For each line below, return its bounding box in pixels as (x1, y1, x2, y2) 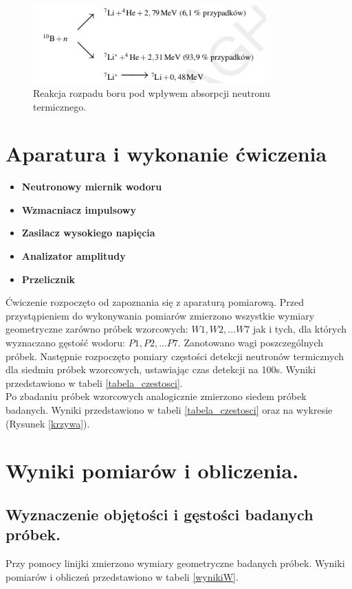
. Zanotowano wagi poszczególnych (177, 335, 324, 349)
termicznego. (33, 99, 87, 113)
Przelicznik (21, 271, 76, 286)
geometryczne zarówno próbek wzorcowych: (5, 322, 188, 336)
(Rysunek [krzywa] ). (5, 416, 90, 430)
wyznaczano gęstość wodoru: (5, 335, 126, 349)
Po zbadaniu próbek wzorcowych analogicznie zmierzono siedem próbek (5, 389, 307, 403)
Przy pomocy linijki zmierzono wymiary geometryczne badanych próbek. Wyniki (5, 556, 345, 570)
